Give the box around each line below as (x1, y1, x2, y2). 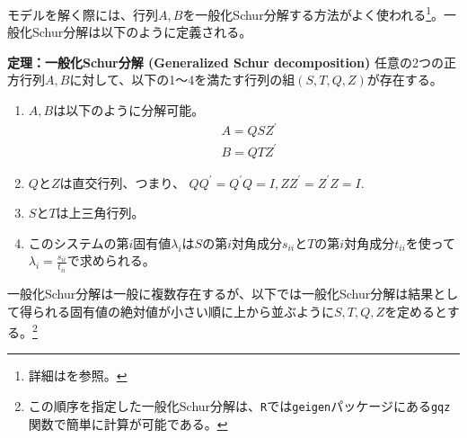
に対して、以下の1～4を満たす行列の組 (69, 70, 295, 89)
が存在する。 (366, 70, 443, 89)
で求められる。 (66, 251, 155, 270)
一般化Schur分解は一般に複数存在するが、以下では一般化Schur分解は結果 (7, 283, 434, 302)
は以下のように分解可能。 (53, 101, 205, 120)
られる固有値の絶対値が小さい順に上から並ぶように (31, 301, 334, 320)
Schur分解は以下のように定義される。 (31, 22, 252, 41)
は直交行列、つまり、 (59, 173, 185, 192)
